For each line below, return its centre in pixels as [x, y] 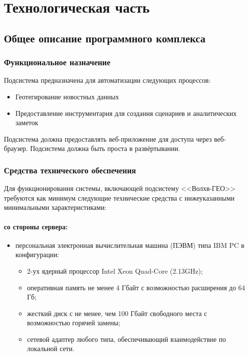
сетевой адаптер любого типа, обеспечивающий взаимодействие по [126, 339]
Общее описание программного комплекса [105, 38]
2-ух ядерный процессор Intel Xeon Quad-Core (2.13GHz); [115, 271]
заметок [27, 122]
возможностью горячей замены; [74, 323]
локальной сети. [51, 348]
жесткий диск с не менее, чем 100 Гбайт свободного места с [117, 313]
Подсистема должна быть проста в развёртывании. [105, 148]
